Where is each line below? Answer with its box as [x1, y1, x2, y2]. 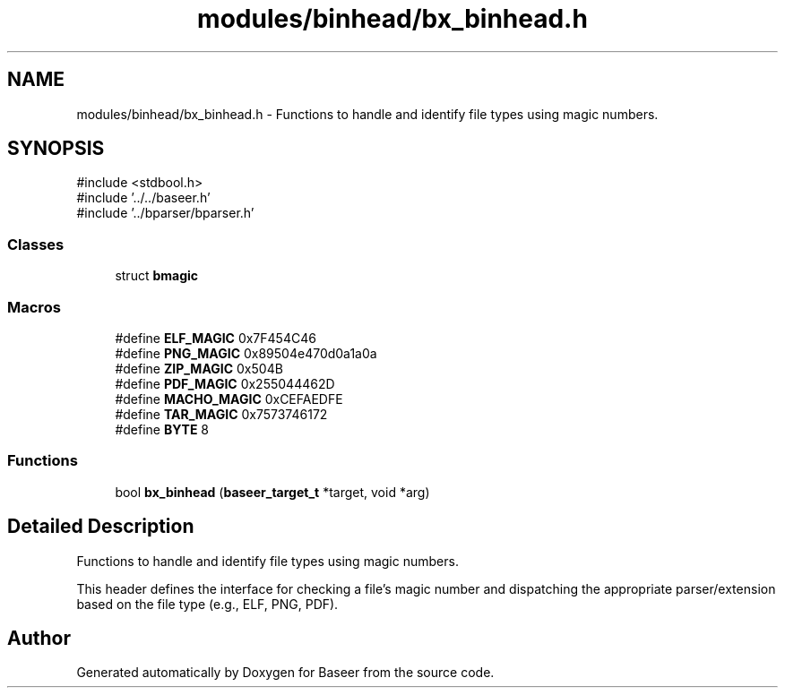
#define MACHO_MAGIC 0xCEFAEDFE [115, 390, 343, 407]
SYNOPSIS [7, 137, 105, 160]
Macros [7, 297, 61, 316]
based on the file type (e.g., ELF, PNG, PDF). [76, 596, 339, 612]
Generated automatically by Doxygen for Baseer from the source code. [76, 665, 495, 681]
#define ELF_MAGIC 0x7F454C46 [115, 330, 316, 346]
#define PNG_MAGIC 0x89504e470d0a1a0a [115, 345, 377, 361]
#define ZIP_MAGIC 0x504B [115, 360, 283, 376]
